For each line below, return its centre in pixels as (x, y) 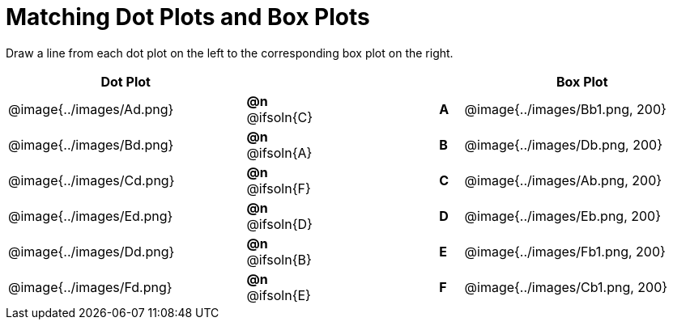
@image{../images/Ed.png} (91, 216)
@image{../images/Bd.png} (91, 144)
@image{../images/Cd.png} (92, 180)
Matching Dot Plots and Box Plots (188, 17)
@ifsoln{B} (279, 259)
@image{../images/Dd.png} (92, 251)
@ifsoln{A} (279, 152)
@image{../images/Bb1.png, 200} (565, 109)
